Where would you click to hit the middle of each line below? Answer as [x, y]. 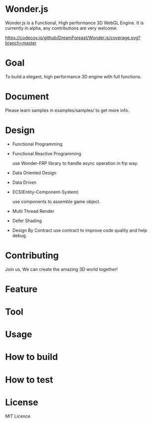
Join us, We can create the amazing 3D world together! [61, 269]
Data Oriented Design [34, 173]
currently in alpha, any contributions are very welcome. [61, 28]
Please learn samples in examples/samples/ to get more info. [67, 110]
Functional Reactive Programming [47, 153]
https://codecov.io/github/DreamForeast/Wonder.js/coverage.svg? [73, 38]
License [22, 402]
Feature [21, 289]
